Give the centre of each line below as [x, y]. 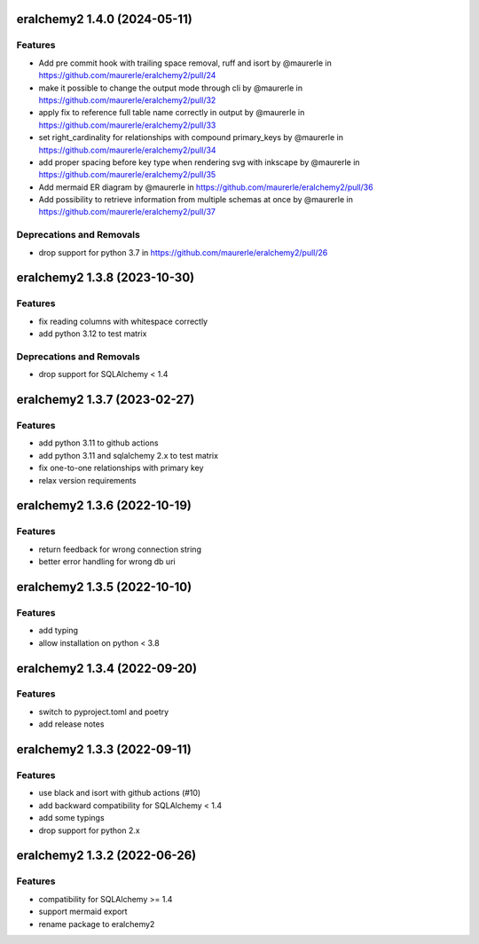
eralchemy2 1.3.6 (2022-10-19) [104, 506]
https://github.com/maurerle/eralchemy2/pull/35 [127, 175]
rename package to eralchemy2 [97, 924]
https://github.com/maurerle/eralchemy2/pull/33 [127, 125]
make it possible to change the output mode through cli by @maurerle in [171, 88]
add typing [59, 631]
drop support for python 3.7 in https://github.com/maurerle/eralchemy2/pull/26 [183, 252]
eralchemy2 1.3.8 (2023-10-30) [106, 278]
